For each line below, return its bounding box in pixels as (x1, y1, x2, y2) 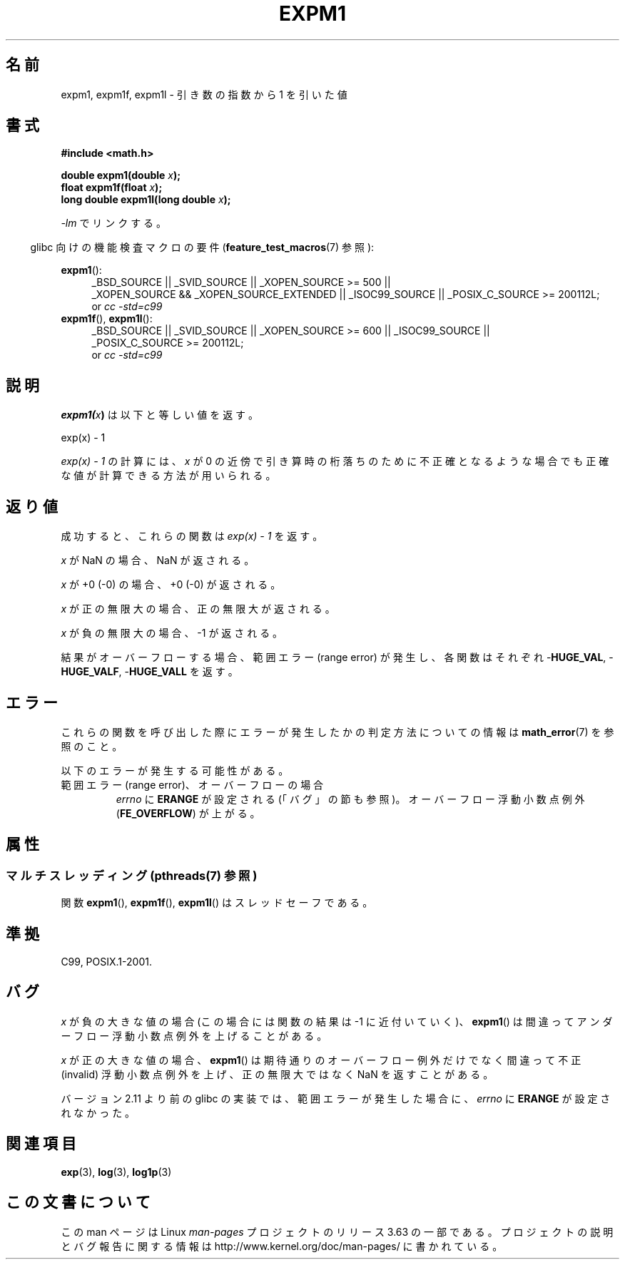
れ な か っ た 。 (61, 1106, 136, 1119)
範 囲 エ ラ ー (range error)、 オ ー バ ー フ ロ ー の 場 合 (61, 778, 324, 791)
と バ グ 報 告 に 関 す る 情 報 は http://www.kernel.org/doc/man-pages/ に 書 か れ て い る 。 (61, 1239, 503, 1252)
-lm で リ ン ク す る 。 (61, 217, 167, 230)
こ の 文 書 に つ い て (6, 1193, 151, 1212)
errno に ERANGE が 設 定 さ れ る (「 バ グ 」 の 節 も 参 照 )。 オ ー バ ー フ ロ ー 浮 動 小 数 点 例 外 (116, 792, 585, 805)
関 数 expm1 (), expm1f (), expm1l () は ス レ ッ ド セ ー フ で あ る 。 (61, 896, 373, 909)
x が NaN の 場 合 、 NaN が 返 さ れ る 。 (61, 554, 255, 567)
